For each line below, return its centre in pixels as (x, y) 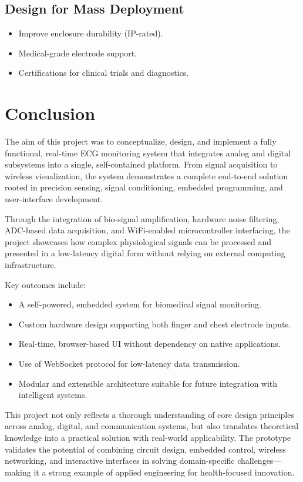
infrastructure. (31, 265)
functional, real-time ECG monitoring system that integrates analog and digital (148, 153)
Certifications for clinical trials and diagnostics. (104, 73)
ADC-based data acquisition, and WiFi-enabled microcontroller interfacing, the (147, 230)
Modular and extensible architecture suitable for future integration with (148, 383)
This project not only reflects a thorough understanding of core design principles (149, 414)
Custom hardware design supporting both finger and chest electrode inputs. (154, 324)
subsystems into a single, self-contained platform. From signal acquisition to (141, 164)
